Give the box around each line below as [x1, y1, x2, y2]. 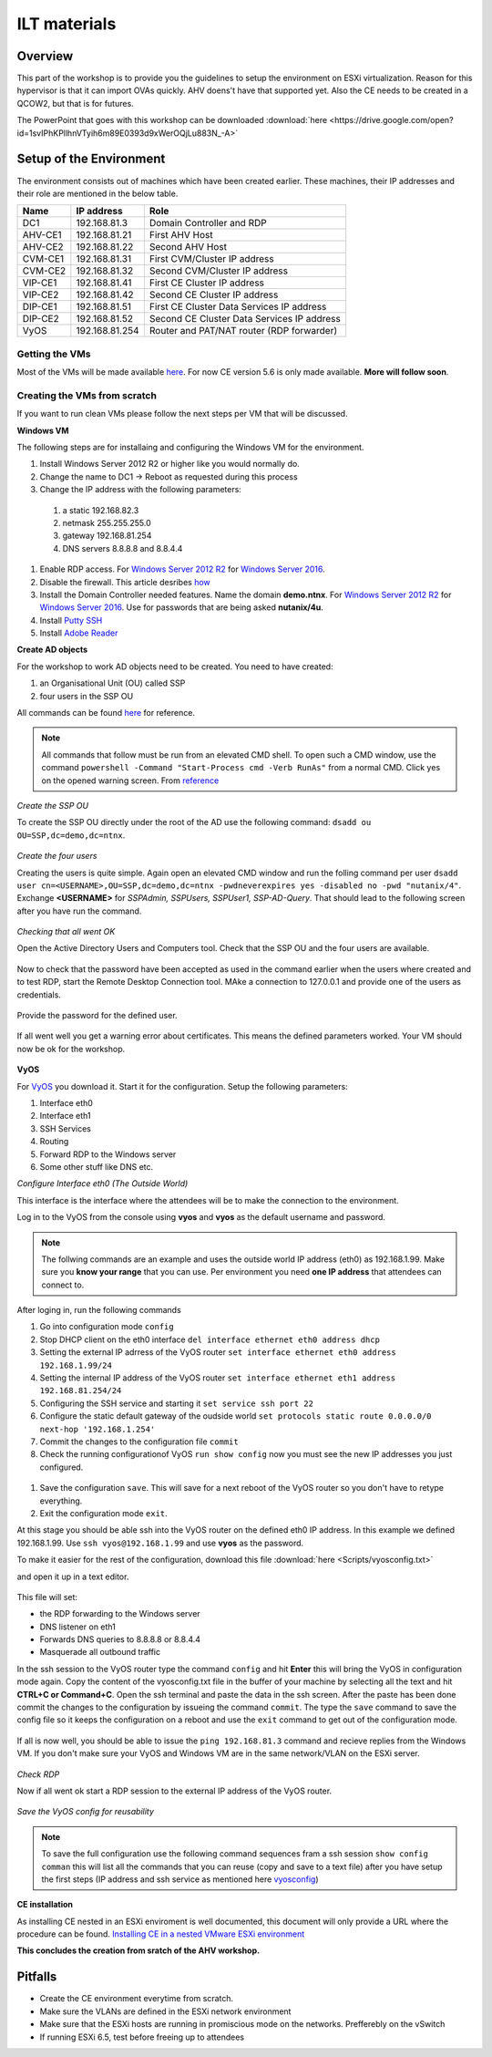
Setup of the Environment [16, 151, 166, 167]
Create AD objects [16, 644, 88, 656]
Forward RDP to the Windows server [39, 1149, 177, 1160]
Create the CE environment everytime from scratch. [39, 1993, 234, 2004]
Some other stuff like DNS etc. [39, 1161, 154, 1172]
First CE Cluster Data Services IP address [149, 301, 327, 314]
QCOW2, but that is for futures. [16, 98, 134, 109]
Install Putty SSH [39, 615, 103, 625]
